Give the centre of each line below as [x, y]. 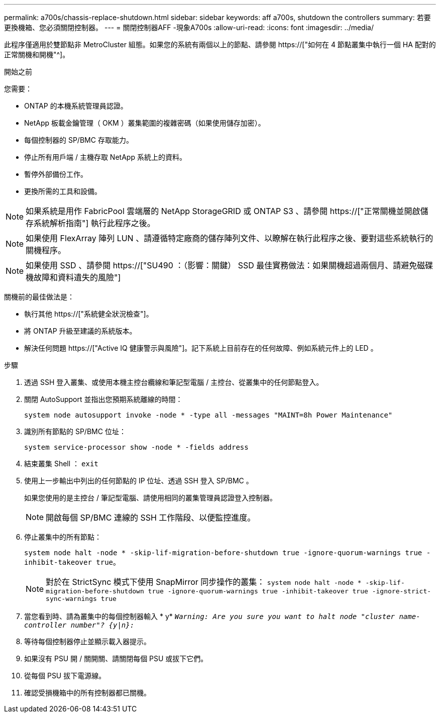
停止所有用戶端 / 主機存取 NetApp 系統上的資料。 [105, 157]
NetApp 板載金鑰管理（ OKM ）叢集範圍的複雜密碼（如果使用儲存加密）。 [145, 123]
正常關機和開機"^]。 [37, 55]
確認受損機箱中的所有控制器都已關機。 [87, 693]
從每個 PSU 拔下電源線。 [65, 676]
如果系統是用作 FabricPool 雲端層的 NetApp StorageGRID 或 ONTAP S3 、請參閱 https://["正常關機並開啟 [223, 211]
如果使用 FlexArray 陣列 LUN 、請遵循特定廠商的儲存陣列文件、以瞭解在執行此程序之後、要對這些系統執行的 [230, 238]
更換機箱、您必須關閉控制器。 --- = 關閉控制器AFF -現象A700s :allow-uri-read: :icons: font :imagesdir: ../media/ [189, 27]
